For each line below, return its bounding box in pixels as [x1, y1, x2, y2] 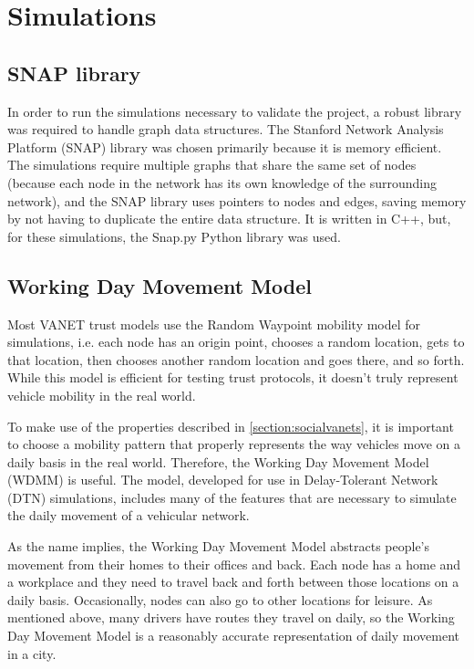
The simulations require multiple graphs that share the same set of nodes [7, 155, 417, 174]
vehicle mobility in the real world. [7, 385, 196, 404]
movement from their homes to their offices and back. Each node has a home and [7, 554, 461, 573]
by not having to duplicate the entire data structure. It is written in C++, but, [7, 209, 451, 228]
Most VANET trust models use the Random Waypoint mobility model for [7, 314, 421, 333]
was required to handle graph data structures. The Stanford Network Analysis [7, 120, 444, 139]
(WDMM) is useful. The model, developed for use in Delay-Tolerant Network [7, 470, 438, 489]
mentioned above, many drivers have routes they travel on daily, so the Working [7, 608, 455, 627]
